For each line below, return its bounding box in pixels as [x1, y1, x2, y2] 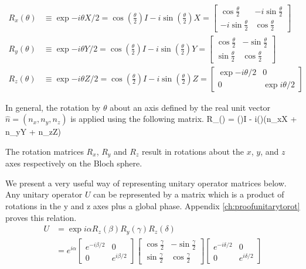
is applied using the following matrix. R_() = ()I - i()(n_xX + [70, 113, 297, 125]
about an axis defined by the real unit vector [110, 101, 271, 113]
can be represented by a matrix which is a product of [93, 188, 284, 200]
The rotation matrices [5, 145, 84, 157]
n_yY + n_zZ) [5, 125, 61, 138]
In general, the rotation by [5, 101, 101, 113]
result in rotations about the [141, 145, 244, 157]
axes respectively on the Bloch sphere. [5, 157, 142, 169]
